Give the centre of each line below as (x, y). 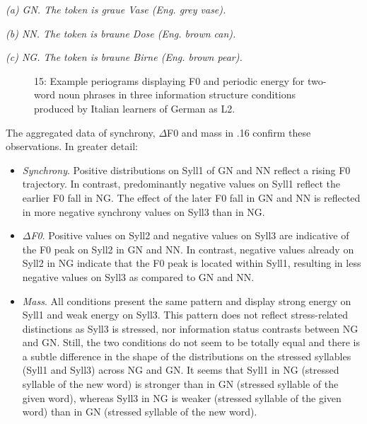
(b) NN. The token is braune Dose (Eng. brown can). (121, 33)
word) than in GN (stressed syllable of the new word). (140, 412)
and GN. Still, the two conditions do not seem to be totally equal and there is (191, 342)
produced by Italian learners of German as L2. (135, 108)
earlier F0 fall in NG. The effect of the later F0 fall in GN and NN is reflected (191, 197)
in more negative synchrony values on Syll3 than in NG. (144, 211)
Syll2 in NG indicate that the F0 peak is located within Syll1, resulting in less (192, 263)
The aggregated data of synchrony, (81, 132)
